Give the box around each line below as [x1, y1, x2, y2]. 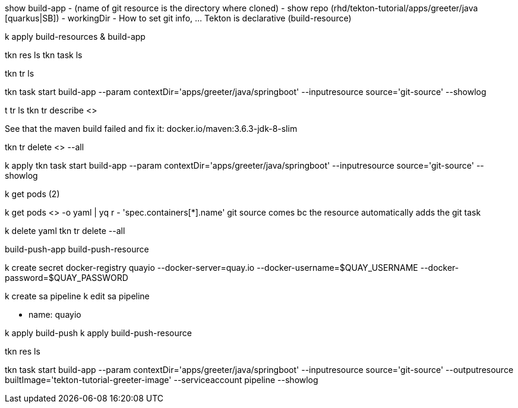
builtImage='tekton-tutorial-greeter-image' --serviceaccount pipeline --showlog [5, 375, 318, 385]
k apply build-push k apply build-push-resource [5, 328, 192, 338]
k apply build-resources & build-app [5, 31, 146, 42]
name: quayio [29, 309, 81, 320]
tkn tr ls [5, 68, 34, 78]
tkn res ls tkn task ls [5, 50, 83, 60]
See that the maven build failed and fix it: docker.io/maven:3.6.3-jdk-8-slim [5, 124, 298, 134]
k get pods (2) [5, 189, 60, 199]
